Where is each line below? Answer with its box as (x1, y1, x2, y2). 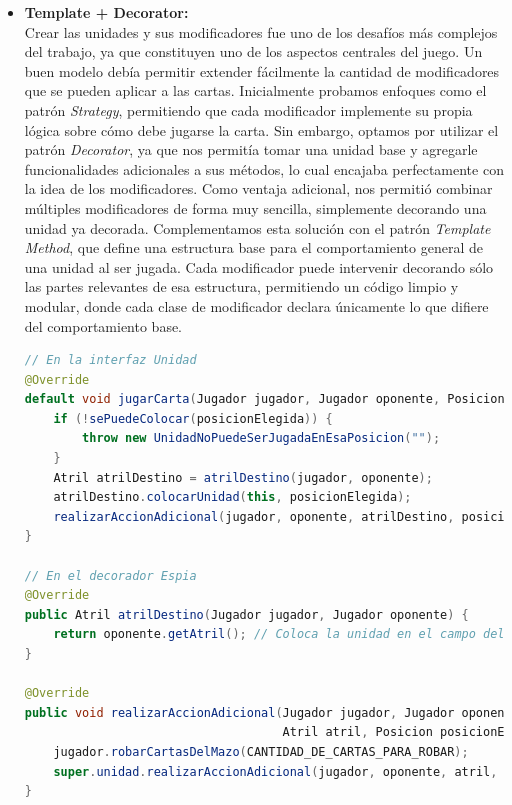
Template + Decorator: (24, 2, 189, 22)
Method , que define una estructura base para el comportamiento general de (24, 237, 483, 258)
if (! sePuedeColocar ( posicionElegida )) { (53, 411, 333, 426)
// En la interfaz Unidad (24, 353, 197, 368)
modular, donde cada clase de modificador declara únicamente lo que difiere (24, 295, 489, 316)
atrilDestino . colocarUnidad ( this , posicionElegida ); (53, 490, 412, 505)
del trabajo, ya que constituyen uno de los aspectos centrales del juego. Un (24, 41, 483, 62)
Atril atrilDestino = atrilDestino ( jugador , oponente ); (53, 470, 433, 485)
